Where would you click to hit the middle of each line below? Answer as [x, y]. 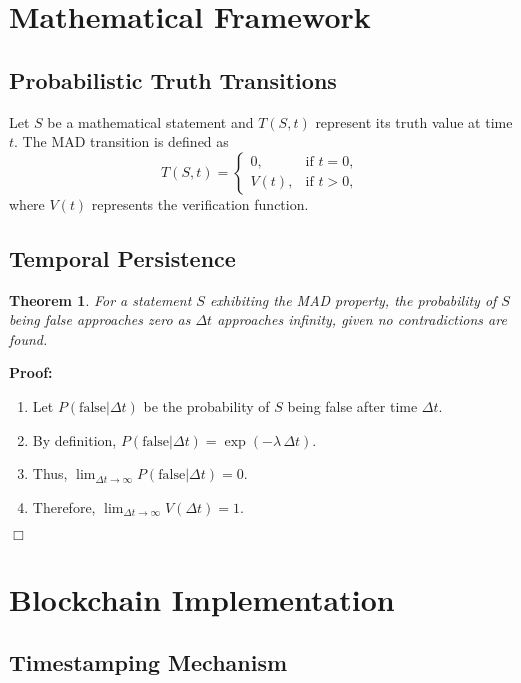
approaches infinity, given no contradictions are [362, 319]
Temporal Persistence [122, 257]
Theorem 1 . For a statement [100, 299]
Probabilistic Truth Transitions [173, 79]
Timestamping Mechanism [148, 662]
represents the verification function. [200, 203]
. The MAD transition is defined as [121, 141]
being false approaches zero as [100, 319]
